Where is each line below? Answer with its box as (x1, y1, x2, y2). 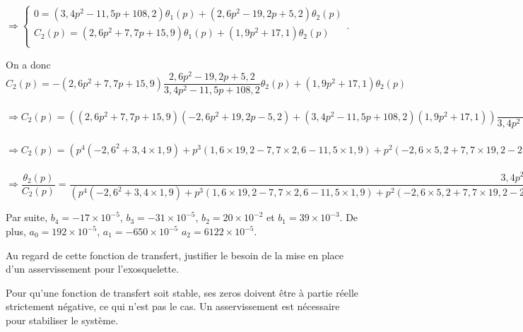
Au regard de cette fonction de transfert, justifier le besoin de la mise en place (6, 247, 344, 262)
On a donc (6, 57, 51, 71)
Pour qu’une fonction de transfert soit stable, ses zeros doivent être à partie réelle (6, 285, 359, 300)
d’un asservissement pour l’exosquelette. (6, 261, 180, 276)
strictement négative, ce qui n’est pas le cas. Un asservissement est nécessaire (6, 299, 340, 314)
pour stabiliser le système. (6, 313, 119, 327)
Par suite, (6, 210, 48, 225)
